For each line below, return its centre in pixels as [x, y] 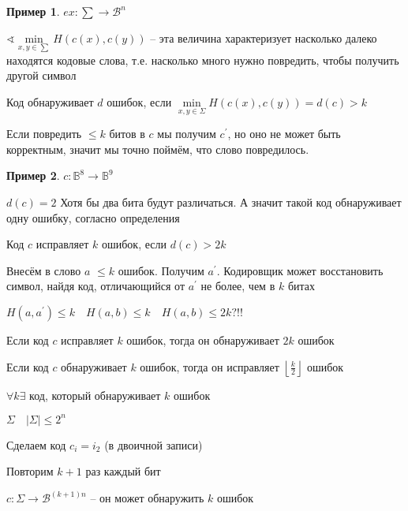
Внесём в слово [44, 270]
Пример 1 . [33, 11]
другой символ [41, 75]
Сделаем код [36, 444]
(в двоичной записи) [153, 444]
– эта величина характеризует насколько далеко [264, 37]
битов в [127, 134]
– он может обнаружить [147, 498]
